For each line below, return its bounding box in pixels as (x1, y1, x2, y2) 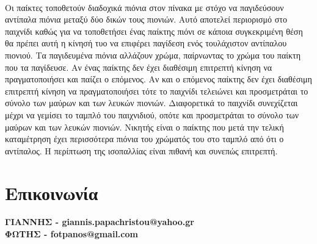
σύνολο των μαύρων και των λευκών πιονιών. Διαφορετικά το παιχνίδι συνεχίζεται (5, 96, 298, 109)
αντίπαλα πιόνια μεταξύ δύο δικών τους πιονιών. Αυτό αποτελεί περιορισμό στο (5, 13, 287, 26)
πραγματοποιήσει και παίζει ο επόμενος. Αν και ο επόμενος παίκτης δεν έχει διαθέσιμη (5, 73, 312, 85)
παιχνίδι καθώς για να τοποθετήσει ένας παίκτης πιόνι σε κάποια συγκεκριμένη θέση (5, 24, 303, 37)
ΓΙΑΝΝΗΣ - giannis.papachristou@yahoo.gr (5, 215, 194, 228)
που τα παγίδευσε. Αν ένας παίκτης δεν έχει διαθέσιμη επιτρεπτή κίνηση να (5, 60, 272, 73)
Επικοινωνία (5, 180, 98, 205)
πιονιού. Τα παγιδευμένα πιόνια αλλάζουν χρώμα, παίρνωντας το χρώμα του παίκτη (5, 48, 301, 61)
